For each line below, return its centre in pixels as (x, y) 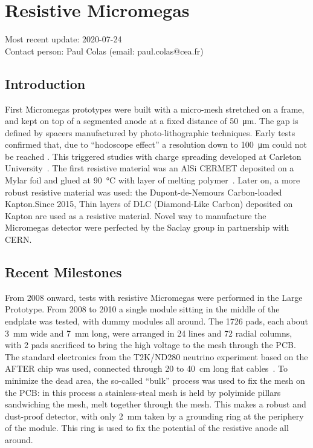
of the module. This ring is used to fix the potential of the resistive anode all (147, 428)
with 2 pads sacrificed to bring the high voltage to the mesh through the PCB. (150, 345)
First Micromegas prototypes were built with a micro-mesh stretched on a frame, (155, 109)
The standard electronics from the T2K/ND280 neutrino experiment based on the (156, 356)
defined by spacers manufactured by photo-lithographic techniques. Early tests (150, 132)
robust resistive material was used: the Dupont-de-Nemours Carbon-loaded (144, 192)
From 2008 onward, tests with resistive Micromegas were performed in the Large (154, 297)
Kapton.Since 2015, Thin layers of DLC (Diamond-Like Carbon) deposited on (149, 204)
